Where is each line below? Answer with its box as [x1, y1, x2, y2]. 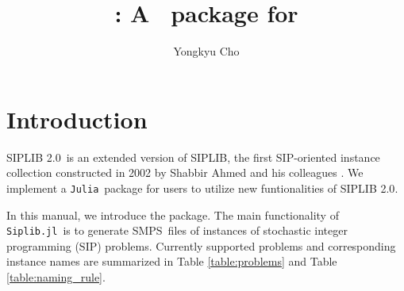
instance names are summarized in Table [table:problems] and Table [6, 253, 337, 270]
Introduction [6, 102, 148, 135]
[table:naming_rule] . [6, 268, 106, 285]
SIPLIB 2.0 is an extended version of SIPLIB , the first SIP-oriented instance [6, 148, 380, 165]
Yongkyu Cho [173, 43, 240, 59]
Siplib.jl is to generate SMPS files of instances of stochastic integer [6, 222, 348, 239]
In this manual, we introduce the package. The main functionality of [6, 206, 339, 223]
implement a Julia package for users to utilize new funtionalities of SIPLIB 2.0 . [6, 179, 398, 196]
